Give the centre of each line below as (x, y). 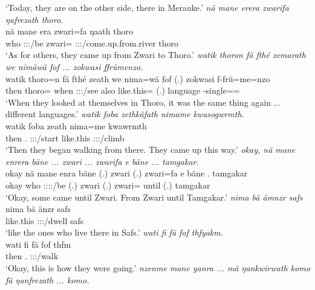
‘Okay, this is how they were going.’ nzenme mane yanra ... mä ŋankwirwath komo (158, 268)
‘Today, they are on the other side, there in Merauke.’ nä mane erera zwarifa (147, 7)
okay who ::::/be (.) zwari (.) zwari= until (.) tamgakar (108, 185)
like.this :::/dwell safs (45, 220)
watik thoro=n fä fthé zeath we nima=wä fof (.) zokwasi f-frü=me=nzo (138, 78)
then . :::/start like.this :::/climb (65, 137)
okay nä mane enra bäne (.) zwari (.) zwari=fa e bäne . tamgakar (127, 173)
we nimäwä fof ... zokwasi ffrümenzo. (74, 66)
